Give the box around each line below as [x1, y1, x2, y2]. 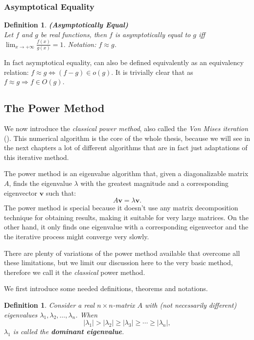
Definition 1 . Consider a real [4, 299, 95, 310]
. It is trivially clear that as [111, 67, 193, 77]
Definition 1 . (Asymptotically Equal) [4, 20, 128, 30]
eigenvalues [4, 309, 38, 319]
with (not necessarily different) [145, 299, 237, 310]
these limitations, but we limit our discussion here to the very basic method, [4, 257, 233, 268]
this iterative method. [4, 152, 69, 162]
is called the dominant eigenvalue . [13, 326, 124, 337]
